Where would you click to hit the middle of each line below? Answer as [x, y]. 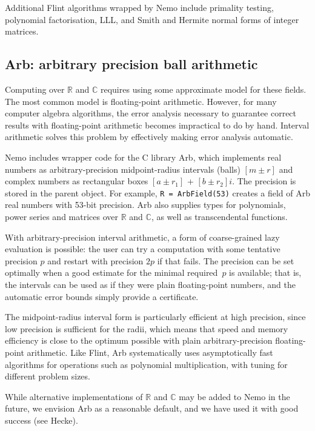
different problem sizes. [48, 376]
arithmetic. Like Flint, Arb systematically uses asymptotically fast [150, 352]
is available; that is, [265, 272]
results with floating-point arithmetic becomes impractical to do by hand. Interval [157, 125]
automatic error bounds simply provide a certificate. [102, 296]
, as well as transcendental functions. [219, 216]
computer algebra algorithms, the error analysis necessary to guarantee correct [151, 113]
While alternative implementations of [74, 396]
